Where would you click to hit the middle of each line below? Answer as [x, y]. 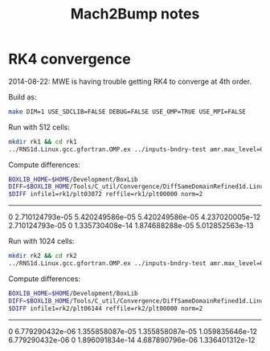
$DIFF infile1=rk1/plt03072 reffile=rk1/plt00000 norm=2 [106, 194]
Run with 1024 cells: [41, 241]
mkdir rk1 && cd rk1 [43, 141]
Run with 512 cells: [39, 127]
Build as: [23, 96]
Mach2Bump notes [135, 14]
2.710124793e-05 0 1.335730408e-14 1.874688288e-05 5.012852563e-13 [131, 226]
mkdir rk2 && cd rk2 [43, 256]
